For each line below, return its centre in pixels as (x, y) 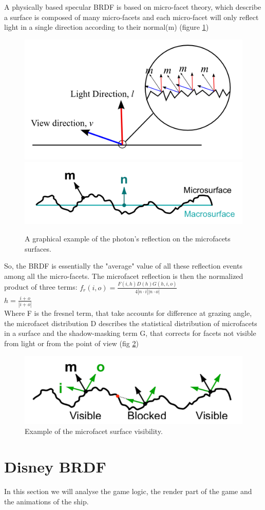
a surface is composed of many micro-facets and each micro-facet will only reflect (131, 17)
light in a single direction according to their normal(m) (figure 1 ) (107, 27)
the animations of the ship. (46, 501)
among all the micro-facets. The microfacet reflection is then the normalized (124, 276)
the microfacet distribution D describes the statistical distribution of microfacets (131, 323)
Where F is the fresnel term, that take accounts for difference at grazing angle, (128, 313)
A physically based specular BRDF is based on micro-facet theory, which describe (133, 7)
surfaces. (38, 248)
